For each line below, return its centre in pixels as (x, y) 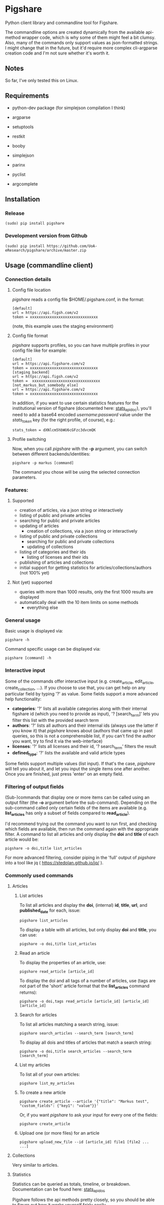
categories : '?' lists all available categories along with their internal (80, 709)
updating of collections (50, 547)
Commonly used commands (39, 875)
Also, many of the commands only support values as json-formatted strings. (82, 42)
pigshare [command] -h (28, 658)
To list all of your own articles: (50, 1074)
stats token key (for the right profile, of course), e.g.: (64, 420)
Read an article (35, 953)
